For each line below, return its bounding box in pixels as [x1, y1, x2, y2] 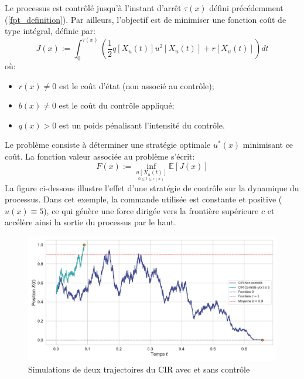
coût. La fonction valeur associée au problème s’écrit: [5, 150, 195, 162]
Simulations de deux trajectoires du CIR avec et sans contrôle [28, 363, 250, 375]
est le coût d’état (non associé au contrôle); [59, 79, 214, 92]
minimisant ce [242, 138, 293, 151]
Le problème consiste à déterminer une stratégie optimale [5, 138, 211, 151]
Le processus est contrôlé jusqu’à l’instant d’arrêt [5, 2, 182, 13]
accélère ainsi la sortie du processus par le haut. [5, 216, 176, 228]
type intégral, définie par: [5, 25, 95, 37]
